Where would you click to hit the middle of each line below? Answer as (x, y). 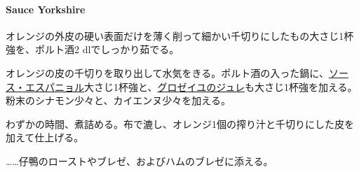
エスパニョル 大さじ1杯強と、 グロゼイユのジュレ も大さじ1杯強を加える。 (191, 86)
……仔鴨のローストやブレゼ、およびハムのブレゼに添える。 (140, 160)
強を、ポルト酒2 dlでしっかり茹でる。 (93, 49)
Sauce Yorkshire (46, 9)
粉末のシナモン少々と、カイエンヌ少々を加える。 (118, 100)
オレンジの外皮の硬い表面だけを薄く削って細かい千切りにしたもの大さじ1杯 (180, 35)
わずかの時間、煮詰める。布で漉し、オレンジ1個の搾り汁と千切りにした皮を (180, 123)
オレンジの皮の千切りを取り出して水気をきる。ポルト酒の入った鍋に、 (167, 72)
